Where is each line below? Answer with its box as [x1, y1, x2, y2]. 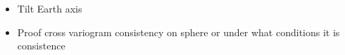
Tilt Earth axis [17, 1, 82, 15]
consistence [17, 38, 65, 53]
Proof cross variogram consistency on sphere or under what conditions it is [17, 24, 340, 39]
